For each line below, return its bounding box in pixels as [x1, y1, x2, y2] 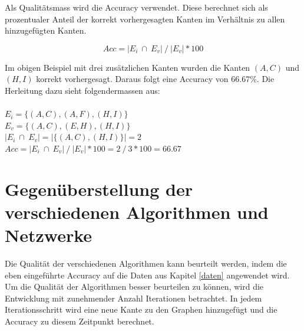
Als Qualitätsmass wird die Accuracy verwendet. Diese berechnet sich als [5, 1, 268, 13]
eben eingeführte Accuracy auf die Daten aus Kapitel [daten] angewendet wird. [5, 268, 290, 281]
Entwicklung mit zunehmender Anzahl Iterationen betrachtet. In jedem [5, 291, 262, 304]
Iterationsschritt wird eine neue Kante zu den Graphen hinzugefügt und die [5, 303, 277, 316]
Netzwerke [5, 223, 92, 247]
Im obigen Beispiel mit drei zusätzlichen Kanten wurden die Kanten [5, 61, 250, 73]
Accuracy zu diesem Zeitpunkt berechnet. [5, 315, 154, 327]
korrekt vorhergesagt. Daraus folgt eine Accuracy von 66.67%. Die [36, 73, 275, 85]
